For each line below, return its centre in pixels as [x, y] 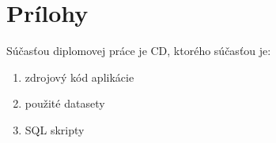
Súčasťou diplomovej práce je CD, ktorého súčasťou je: [139, 51]
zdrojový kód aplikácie [79, 77]
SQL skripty [55, 129]
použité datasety [65, 103]
